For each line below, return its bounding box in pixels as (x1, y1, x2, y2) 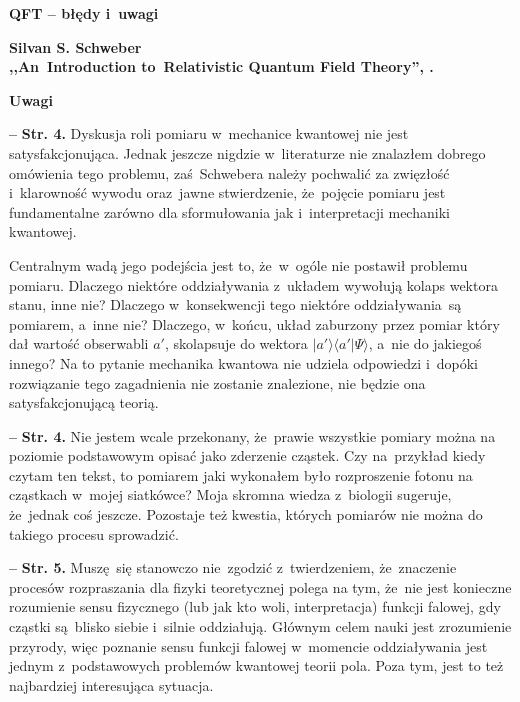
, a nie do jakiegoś (368, 333, 482, 354)
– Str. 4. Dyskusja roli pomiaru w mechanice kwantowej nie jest (9, 123, 409, 144)
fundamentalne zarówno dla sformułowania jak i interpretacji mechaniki (9, 201, 450, 222)
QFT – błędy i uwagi (9, 3, 159, 23)
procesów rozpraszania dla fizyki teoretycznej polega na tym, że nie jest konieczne (9, 576, 512, 597)
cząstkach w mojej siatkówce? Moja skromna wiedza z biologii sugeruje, (9, 484, 452, 505)
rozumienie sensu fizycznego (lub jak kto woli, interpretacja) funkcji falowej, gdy (9, 596, 501, 617)
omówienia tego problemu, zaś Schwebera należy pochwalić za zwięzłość (9, 162, 450, 183)
